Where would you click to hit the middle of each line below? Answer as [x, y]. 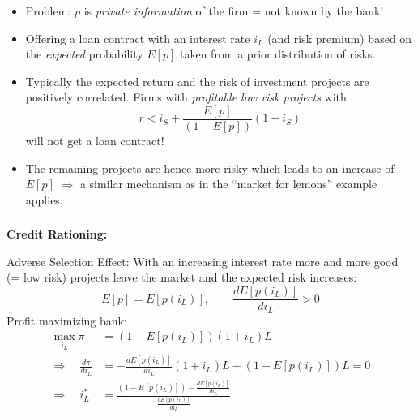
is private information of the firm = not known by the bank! [234, 10]
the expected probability [84, 54]
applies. [44, 199]
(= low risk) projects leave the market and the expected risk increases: [182, 277]
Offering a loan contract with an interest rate [138, 38]
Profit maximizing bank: [67, 320]
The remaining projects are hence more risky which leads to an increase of [210, 168]
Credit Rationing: [57, 234]
